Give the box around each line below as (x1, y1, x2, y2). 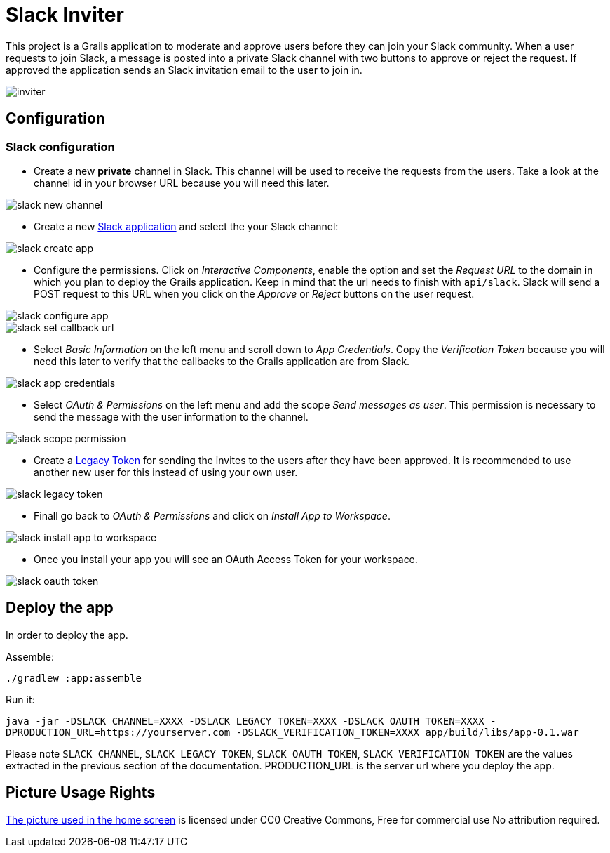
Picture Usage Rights (6, 783, 156, 802)
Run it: (6, 693, 35, 706)
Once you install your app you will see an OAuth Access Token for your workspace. (34, 553, 418, 565)
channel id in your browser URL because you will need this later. (34, 176, 330, 189)
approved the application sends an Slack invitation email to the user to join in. (6, 63, 362, 76)
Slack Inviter (6, 3, 124, 27)
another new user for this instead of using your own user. (34, 465, 298, 478)
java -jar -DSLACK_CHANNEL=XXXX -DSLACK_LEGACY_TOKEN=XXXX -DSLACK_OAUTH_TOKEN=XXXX (6, 715, 484, 727)
